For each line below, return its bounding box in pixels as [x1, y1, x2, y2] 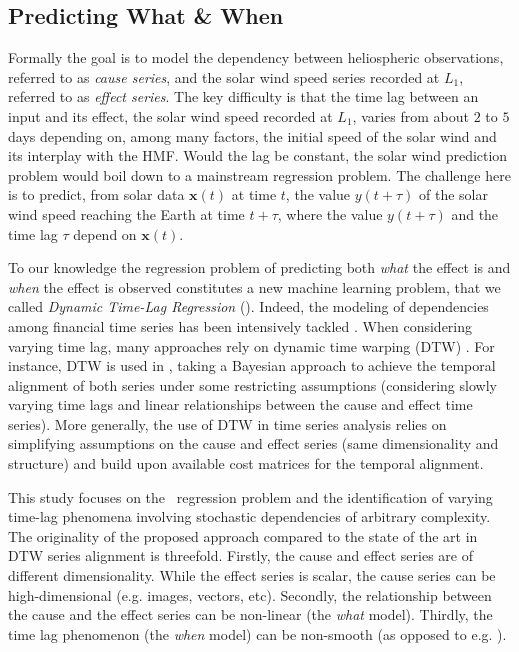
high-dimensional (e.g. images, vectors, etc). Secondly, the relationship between [8, 584, 492, 605]
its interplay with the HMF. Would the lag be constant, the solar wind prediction [8, 145, 508, 166]
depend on [73, 223, 137, 244]
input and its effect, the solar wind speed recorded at [8, 105, 333, 126]
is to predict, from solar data [8, 184, 185, 205]
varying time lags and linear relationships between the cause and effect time [8, 394, 473, 415]
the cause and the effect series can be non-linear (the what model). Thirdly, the [8, 604, 493, 625]
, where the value [277, 203, 383, 224]
